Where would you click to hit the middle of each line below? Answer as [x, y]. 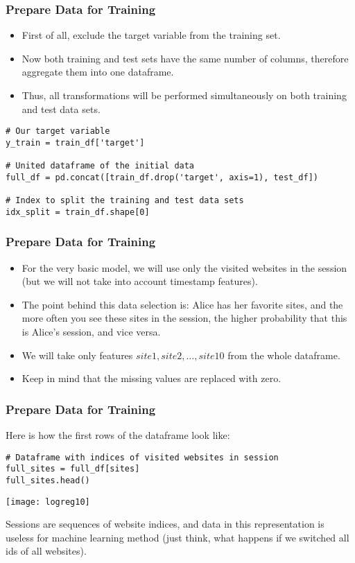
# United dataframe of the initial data [100, 166]
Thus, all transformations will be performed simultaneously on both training [184, 95]
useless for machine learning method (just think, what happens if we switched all [177, 537]
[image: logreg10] [48, 502]
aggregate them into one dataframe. [98, 72]
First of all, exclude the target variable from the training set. [151, 35]
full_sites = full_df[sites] [73, 469]
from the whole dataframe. [284, 355]
